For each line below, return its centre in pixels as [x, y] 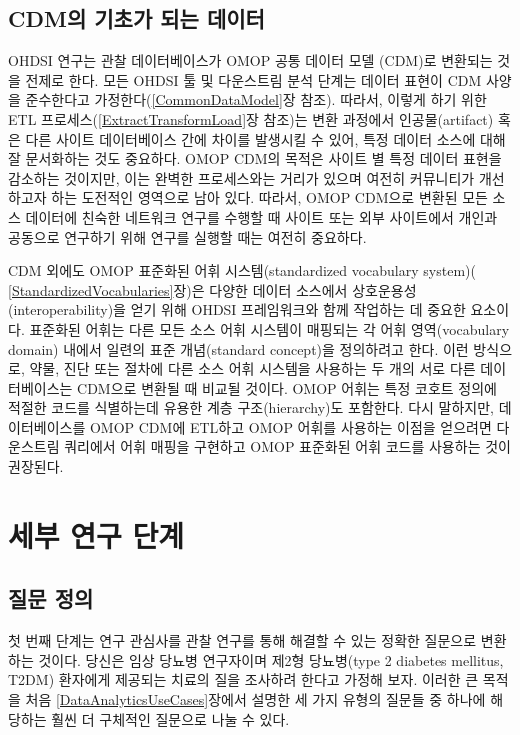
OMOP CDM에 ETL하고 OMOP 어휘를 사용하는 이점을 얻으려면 [290, 426]
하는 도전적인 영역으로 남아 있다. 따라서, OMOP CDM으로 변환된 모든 [269, 197]
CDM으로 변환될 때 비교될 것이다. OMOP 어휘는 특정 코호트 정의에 [287, 387]
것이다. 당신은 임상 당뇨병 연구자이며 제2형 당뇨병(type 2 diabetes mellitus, [271, 659]
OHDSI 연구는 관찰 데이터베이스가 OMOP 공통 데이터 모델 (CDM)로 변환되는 [250, 60]
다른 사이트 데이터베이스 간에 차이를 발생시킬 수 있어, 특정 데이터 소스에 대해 [265, 138]
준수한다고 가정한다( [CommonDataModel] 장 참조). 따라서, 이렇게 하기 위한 [256, 99]
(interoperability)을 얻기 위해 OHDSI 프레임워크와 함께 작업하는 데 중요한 [237, 309]
